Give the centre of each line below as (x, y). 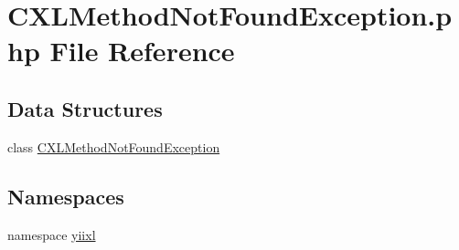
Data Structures (85, 108)
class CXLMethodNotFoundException (114, 146)
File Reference (142, 51)
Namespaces (66, 196)
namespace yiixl (52, 234)
